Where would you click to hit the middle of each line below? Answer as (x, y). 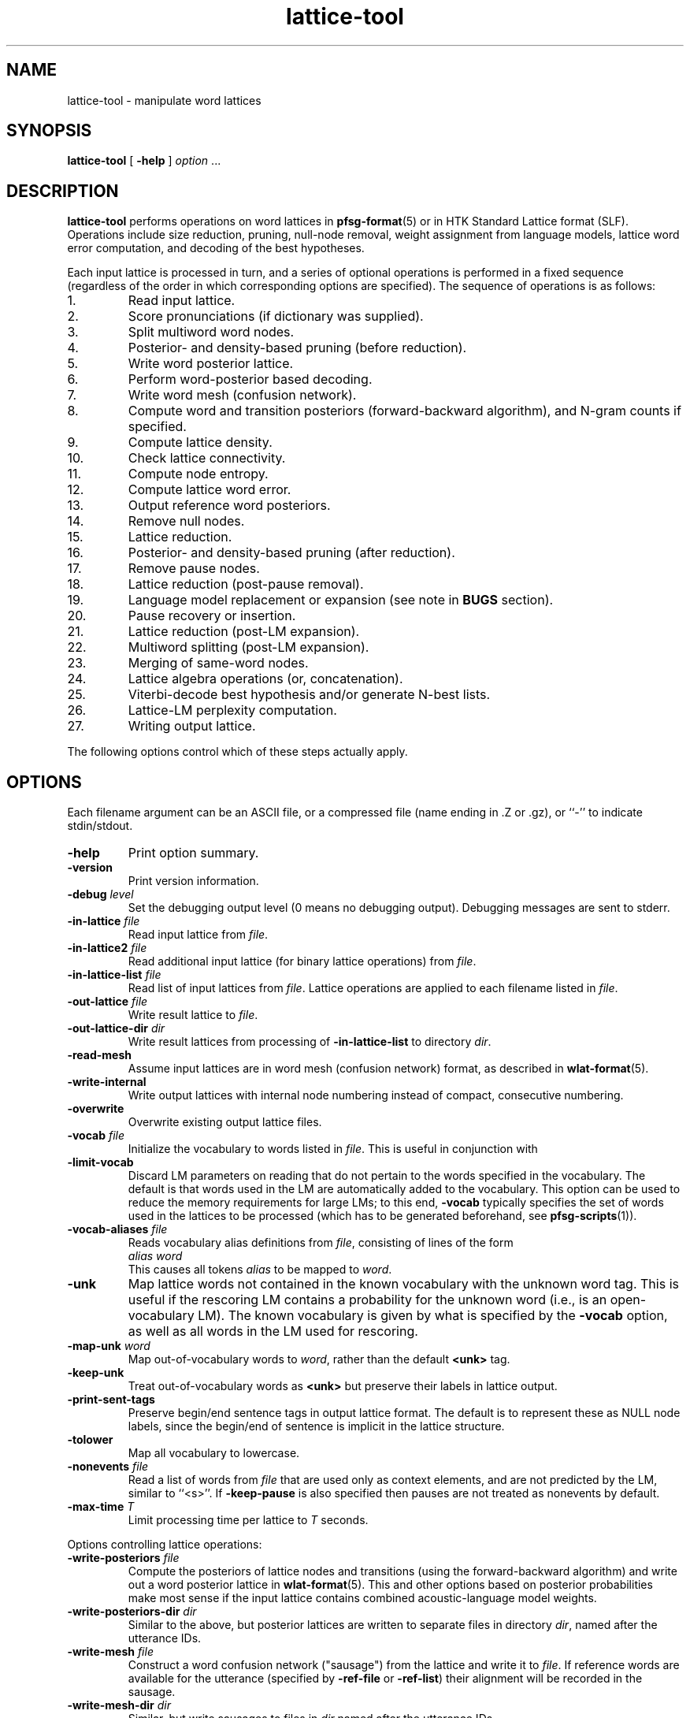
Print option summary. (193, 853)
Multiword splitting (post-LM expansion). (249, 647)
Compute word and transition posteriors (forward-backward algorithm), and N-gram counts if (404, 411)
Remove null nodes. (186, 521)
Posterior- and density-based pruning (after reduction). (291, 553)
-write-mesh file (110, 1652)
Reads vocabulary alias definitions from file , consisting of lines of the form (321, 1243)
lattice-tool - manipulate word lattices (164, 100)
